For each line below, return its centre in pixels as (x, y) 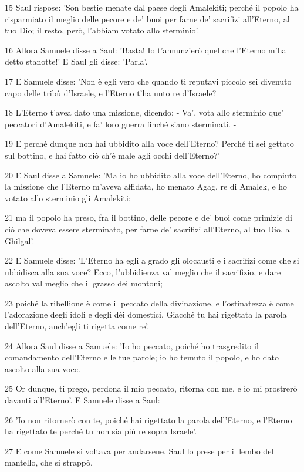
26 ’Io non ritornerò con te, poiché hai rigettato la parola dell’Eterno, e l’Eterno (148, 419)
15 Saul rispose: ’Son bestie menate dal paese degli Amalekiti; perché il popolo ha (152, 7)
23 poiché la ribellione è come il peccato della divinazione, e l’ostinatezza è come (149, 303)
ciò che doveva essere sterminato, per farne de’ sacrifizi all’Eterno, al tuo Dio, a (147, 229)
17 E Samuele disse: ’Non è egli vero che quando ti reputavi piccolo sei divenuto (148, 81)
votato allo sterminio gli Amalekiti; (68, 198)
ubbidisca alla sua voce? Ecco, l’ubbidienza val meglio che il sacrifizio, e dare (143, 272)
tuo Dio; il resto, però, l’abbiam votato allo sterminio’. (102, 30)
